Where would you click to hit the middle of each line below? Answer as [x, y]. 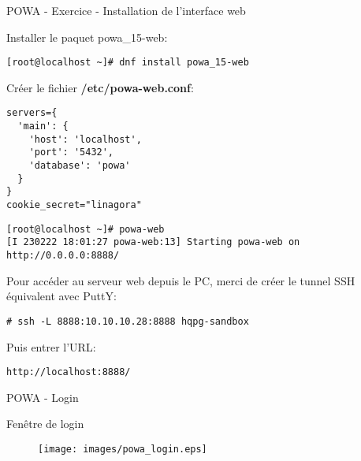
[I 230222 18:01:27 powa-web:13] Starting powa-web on [153, 242]
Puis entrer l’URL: [51, 346]
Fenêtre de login [45, 424]
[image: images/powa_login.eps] [123, 449]
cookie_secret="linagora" [74, 205]
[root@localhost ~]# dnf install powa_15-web [128, 63]
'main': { [43, 126]
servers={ [32, 113]
